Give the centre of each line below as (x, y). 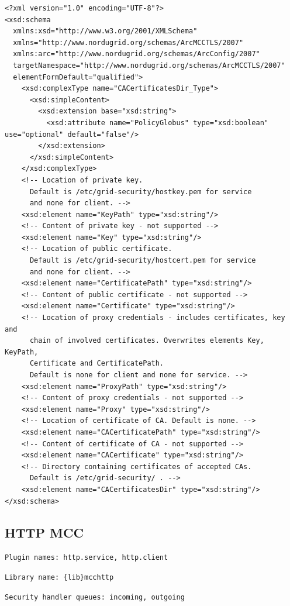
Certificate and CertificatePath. (97, 364)
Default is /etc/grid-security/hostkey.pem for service (141, 192)
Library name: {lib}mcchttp (59, 577)
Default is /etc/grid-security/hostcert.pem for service (143, 261)
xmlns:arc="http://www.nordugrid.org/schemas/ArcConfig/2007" (137, 54)
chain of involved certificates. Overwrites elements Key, (147, 341)
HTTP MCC (44, 532)
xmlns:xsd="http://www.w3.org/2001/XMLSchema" (105, 31)
